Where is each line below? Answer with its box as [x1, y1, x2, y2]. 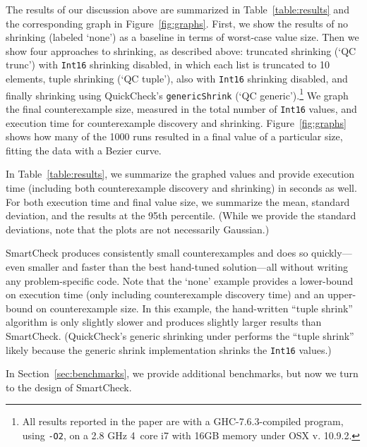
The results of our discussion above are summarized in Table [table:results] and [6, 2, 349, 16]
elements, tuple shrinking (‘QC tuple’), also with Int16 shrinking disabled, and [6, 71, 348, 86]
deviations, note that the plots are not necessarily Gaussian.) [6, 221, 270, 236]
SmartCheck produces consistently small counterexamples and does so [6, 245, 308, 260]
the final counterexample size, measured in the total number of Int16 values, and [6, 102, 357, 116]
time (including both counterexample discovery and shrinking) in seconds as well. [6, 180, 357, 195]
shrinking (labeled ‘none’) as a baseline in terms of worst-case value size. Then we [6, 30, 359, 44]
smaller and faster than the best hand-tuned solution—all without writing [28, 259, 349, 274]
